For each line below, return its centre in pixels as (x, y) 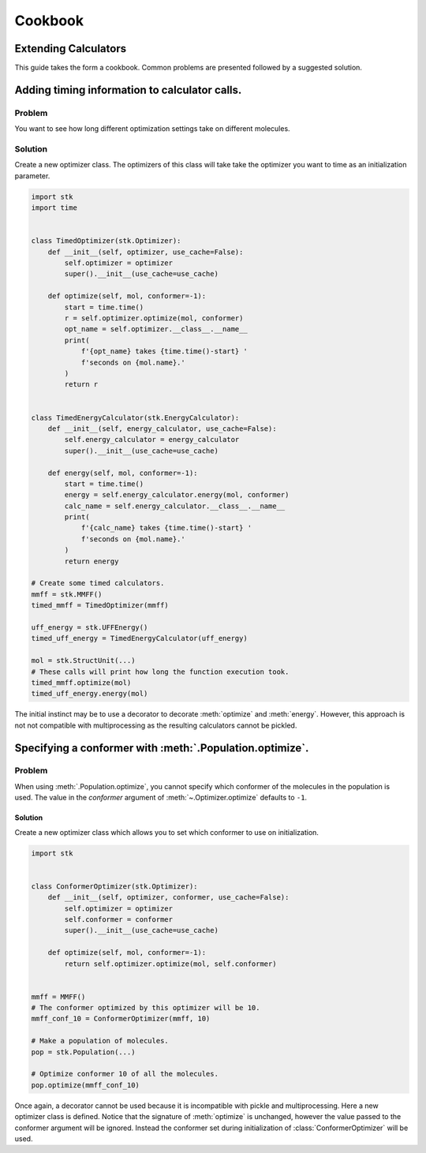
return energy (92, 561)
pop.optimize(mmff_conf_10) (85, 1085)
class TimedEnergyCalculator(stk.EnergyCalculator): (135, 417)
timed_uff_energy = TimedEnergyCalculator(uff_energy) (139, 638)
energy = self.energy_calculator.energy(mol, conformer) (177, 495)
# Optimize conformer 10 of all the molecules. (125, 1074)
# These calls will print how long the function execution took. (160, 672)
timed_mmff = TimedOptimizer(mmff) (100, 605)
